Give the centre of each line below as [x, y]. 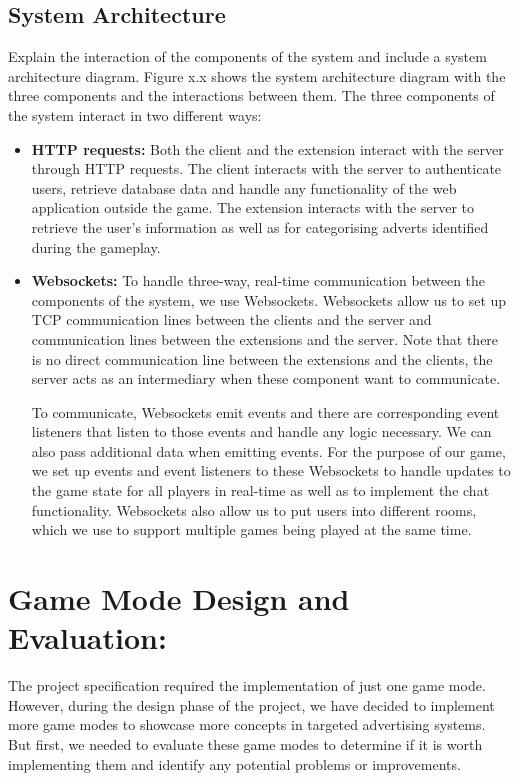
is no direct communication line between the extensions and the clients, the [262, 358]
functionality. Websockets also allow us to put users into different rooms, [254, 509]
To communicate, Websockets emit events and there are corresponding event [265, 411]
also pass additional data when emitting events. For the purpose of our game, [268, 450]
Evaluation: [87, 637]
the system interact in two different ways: [135, 114]
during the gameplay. [96, 246]
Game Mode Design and [179, 598]
